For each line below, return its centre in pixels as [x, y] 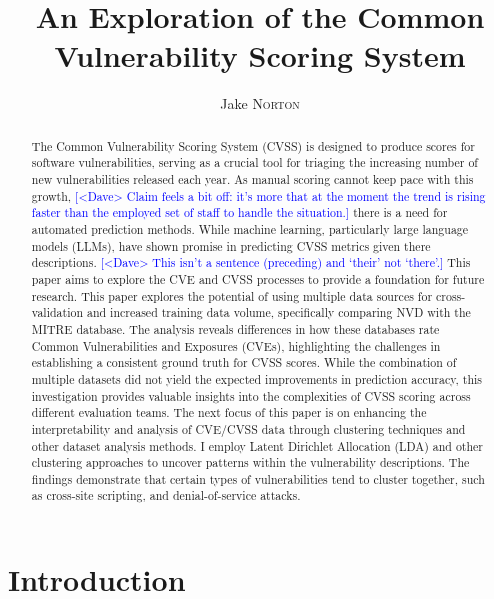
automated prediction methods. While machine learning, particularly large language [250, 228]
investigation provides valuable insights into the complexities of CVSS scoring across [251, 395]
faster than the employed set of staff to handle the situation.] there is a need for [239, 212]
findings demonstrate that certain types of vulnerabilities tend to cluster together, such [258, 478]
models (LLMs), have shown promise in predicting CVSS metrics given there [231, 245]
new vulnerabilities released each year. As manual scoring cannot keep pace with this [252, 179]
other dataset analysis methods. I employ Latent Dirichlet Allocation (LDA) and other [257, 445]
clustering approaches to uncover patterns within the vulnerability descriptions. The [250, 462]
